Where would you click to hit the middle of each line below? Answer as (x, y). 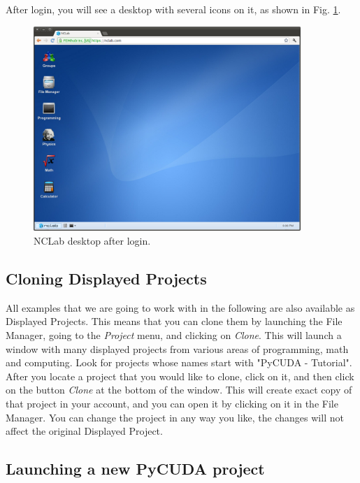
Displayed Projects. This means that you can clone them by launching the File (174, 321)
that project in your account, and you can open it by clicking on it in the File (172, 404)
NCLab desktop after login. (92, 241)
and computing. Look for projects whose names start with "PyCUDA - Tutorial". (179, 362)
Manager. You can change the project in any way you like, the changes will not (175, 417)
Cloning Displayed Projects (106, 279)
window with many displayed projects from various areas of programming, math (177, 348)
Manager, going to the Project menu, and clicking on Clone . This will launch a (174, 335)
